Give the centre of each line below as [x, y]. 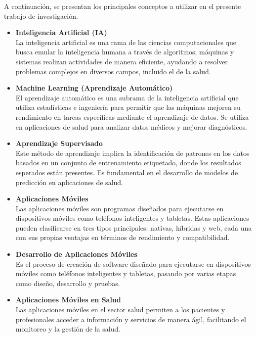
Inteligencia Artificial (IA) [61, 32]
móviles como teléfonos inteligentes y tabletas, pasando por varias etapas [126, 273]
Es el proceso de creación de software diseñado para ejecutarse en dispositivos [133, 264]
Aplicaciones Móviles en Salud [68, 300]
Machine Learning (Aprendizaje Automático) [94, 88]
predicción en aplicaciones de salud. [69, 182]
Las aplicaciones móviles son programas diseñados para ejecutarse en [120, 208]
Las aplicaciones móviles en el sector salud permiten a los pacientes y [120, 310]
